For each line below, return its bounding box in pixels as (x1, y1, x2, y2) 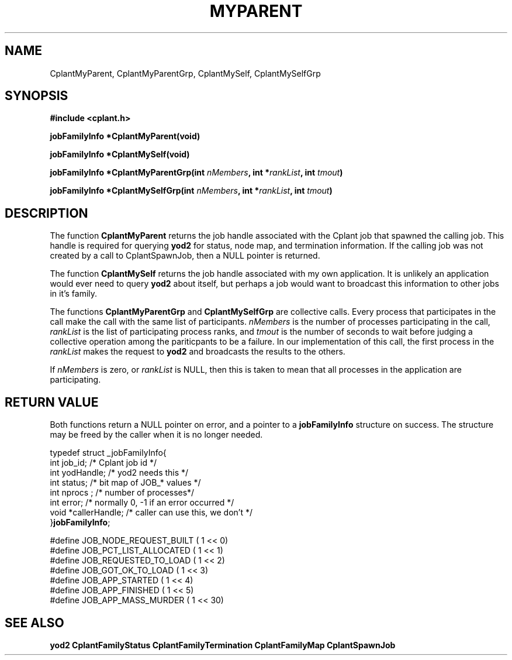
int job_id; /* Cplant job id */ (50, 458, 157, 468)
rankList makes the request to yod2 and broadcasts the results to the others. (50, 346, 345, 357)
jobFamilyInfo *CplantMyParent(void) (50, 131, 200, 142)
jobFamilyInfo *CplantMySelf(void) (50, 149, 190, 160)
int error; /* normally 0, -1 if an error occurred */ (50, 497, 234, 508)
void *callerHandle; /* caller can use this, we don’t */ (50, 507, 252, 518)
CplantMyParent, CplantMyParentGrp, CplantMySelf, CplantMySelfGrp (50, 68, 321, 78)
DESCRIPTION (5, 205, 88, 221)
